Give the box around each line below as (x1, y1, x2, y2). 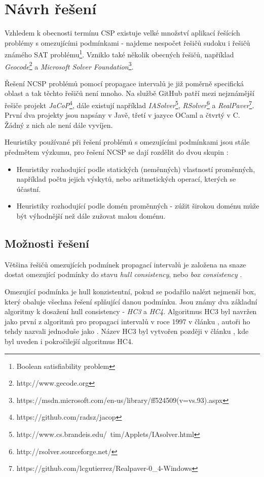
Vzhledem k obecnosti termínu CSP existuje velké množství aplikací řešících (5, 27, 240, 38)
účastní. (16, 183, 41, 194)
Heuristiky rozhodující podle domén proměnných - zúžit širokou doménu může (16, 200, 259, 211)
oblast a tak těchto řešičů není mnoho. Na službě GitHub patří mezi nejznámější (5, 88, 254, 98)
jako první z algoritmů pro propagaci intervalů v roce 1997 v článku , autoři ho (5, 316, 250, 326)
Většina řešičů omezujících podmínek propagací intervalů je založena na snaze (5, 259, 246, 269)
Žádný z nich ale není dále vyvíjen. (5, 119, 113, 130)
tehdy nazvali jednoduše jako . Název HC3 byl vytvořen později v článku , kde (5, 326, 249, 336)
